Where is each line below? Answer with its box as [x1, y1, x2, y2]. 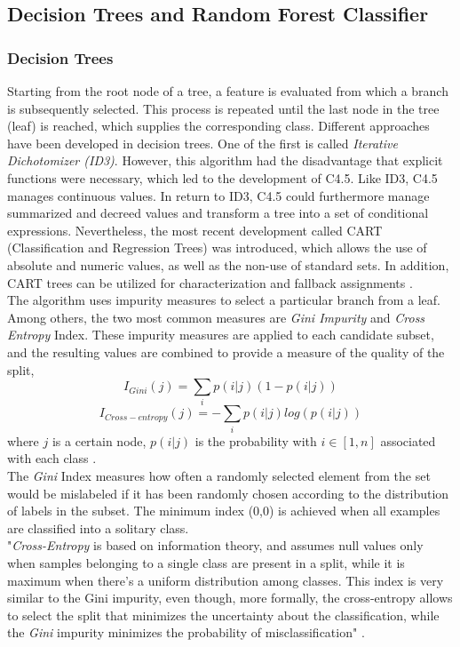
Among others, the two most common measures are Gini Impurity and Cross [7, 308, 425, 326]
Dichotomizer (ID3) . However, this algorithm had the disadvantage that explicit [7, 151, 443, 170]
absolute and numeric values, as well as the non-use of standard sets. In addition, [7, 255, 449, 274]
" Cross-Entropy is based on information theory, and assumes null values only [7, 536, 424, 555]
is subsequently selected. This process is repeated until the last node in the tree [7, 99, 440, 117]
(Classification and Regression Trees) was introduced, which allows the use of [7, 238, 427, 257]
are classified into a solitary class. [7, 518, 189, 537]
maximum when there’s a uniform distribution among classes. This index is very [7, 571, 444, 589]
